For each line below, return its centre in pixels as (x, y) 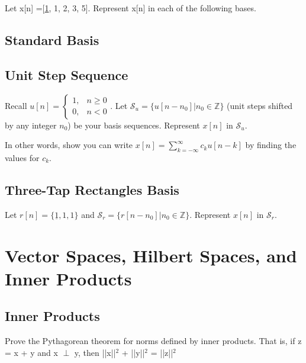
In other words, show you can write (69, 145)
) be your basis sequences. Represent (134, 125)
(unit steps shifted (260, 105)
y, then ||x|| (95, 352)
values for (22, 157)
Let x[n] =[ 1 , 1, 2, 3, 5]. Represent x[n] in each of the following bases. (131, 8)
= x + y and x (31, 352)
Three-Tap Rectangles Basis (92, 189)
